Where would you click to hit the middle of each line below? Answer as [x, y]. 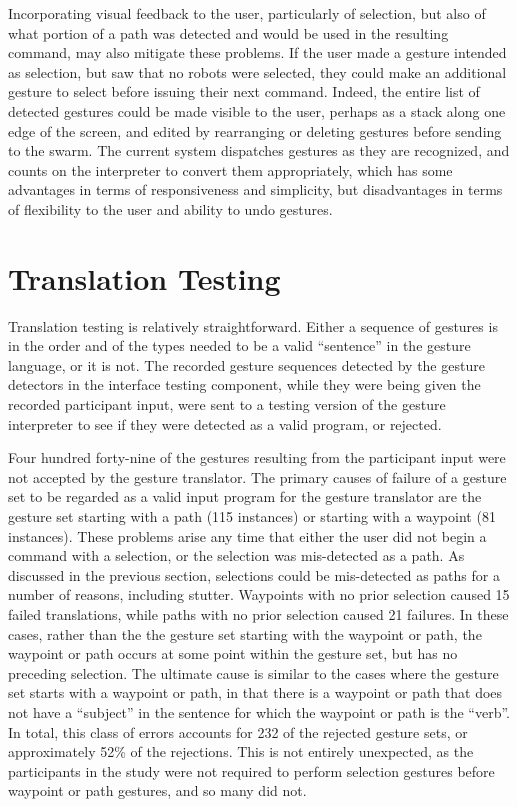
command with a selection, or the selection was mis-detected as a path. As [236, 555]
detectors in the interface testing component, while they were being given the [244, 384]
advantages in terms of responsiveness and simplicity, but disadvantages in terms [255, 189]
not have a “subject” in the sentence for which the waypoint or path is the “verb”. [259, 711]
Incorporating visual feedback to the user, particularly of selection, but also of [247, 13]
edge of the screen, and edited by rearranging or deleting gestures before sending [255, 130]
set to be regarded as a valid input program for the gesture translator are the [245, 496]
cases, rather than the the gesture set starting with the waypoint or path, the [245, 633]
